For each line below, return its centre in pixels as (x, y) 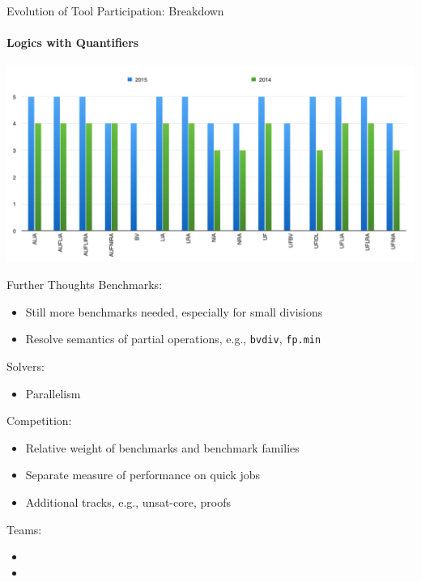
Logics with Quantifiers (73, 42)
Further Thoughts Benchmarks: (85, 285)
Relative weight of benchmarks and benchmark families (162, 447)
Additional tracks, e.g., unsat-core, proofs (128, 501)
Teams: (24, 529)
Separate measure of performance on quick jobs (143, 475)
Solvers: (26, 365)
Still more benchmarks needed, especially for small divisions (174, 311)
